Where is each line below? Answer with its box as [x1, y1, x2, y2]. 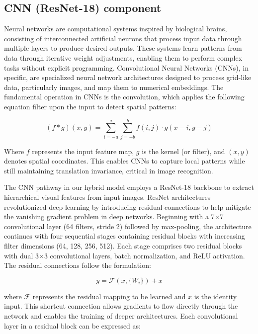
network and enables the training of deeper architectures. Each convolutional [4, 310, 238, 321]
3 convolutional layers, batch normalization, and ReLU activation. [44, 250, 245, 260]
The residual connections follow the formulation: [4, 260, 151, 270]
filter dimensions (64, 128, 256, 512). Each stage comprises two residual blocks [4, 241, 242, 251]
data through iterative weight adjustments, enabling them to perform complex [4, 52, 243, 63]
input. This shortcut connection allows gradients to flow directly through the [4, 301, 238, 311]
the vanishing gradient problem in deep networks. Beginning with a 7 [4, 211, 215, 222]
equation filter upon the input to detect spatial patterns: [4, 101, 176, 111]
